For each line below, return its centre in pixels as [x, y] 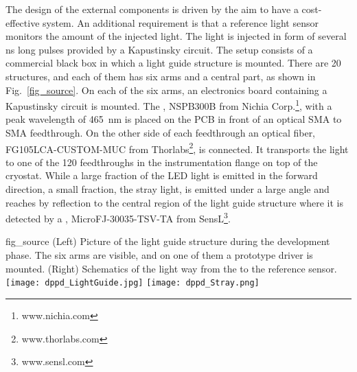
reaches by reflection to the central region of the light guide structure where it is [175, 202]
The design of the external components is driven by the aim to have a [152, 9]
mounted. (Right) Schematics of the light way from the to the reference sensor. [171, 268]
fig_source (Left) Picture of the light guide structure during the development [168, 241]
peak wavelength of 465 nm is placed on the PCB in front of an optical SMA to [174, 119]
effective [23, 22]
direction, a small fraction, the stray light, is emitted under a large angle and [168, 189]
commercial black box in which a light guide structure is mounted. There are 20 [173, 63]
